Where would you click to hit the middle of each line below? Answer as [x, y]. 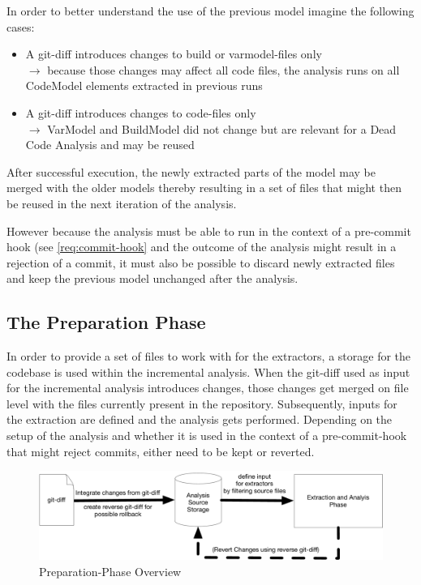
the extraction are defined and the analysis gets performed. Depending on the [200, 419]
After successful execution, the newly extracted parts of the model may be [191, 171]
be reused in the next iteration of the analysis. [122, 203]
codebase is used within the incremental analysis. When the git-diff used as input [208, 371]
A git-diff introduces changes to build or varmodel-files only [174, 54]
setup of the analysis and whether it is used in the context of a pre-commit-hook [207, 436]
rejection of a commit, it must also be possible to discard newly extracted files [201, 262]
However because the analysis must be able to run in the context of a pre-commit [209, 231]
